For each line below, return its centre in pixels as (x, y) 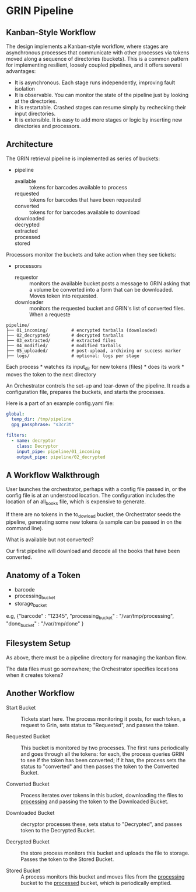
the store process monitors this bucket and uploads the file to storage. (105, 853)
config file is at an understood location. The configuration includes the (90, 496)
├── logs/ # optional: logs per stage (73, 356)
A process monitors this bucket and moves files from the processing (103, 877)
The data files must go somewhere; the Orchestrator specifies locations (92, 669)
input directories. (35, 113)
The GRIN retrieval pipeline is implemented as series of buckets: (83, 158)
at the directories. (36, 101)
